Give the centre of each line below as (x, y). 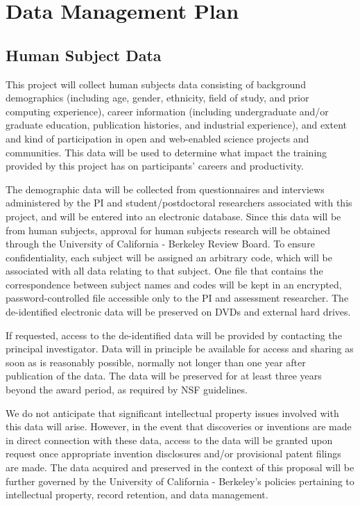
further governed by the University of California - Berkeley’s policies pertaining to (180, 481)
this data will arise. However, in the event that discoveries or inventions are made (179, 426)
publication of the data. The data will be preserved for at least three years (164, 376)
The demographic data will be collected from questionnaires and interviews (165, 189)
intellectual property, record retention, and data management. (137, 495)
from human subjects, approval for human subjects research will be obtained (168, 230)
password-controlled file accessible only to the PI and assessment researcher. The (177, 298)
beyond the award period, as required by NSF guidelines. (127, 390)
